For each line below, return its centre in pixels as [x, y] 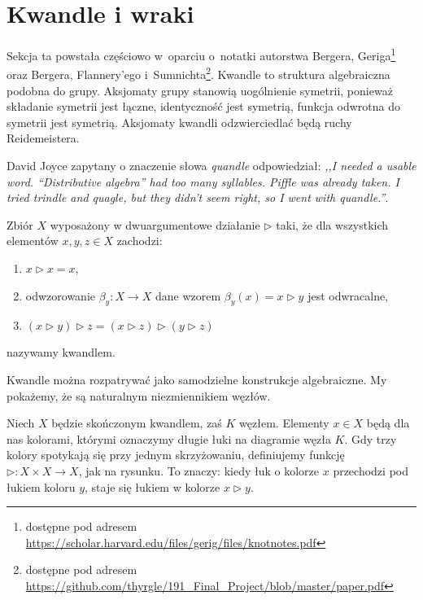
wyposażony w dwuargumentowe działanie [155, 224]
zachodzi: [140, 241]
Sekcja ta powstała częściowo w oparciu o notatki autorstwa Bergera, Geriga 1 [201, 54]
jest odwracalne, [348, 295]
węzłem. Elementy [284, 423]
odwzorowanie [61, 295]
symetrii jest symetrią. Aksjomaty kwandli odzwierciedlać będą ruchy [179, 122]
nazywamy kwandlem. [61, 352]
